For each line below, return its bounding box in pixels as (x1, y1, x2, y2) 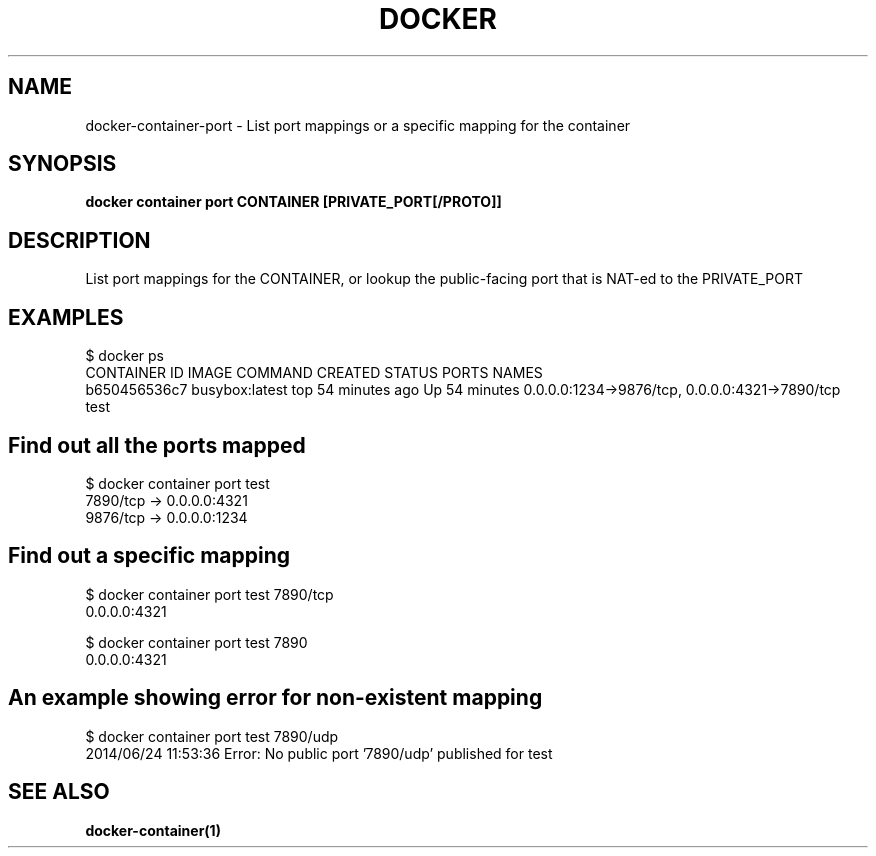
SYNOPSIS (8, 151, 117, 177)
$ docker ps (85, 347, 164, 365)
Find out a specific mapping (8, 543, 291, 569)
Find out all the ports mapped (8, 432, 306, 458)
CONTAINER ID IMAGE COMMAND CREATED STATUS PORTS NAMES (85, 364, 543, 382)
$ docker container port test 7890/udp (85, 727, 339, 745)
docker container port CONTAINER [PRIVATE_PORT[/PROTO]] (85, 193, 502, 211)
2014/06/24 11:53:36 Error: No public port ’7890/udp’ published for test (85, 744, 553, 762)
